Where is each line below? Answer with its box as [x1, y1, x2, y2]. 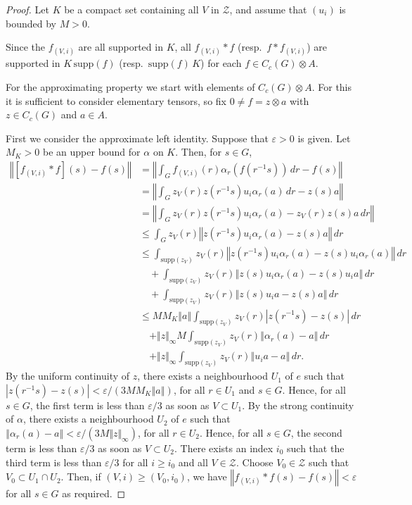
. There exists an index [174, 440, 273, 455]
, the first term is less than [30, 397, 145, 412]
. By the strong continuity [242, 397, 354, 412]
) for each [200, 56, 242, 70]
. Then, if [60, 469, 101, 484]
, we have [186, 469, 227, 484]
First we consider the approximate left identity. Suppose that [6, 130, 269, 145]
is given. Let [297, 130, 351, 145]
